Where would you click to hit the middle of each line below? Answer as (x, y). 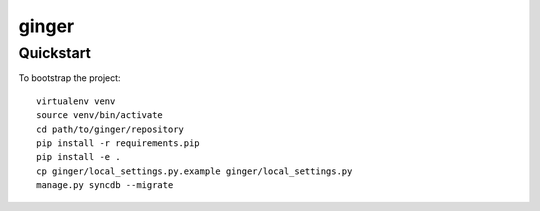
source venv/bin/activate (100, 115)
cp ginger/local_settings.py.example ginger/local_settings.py (194, 171)
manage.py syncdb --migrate (105, 185)
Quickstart (55, 53)
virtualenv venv (76, 101)
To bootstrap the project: (69, 78)
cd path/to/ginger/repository (110, 129)
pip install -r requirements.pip (118, 143)
